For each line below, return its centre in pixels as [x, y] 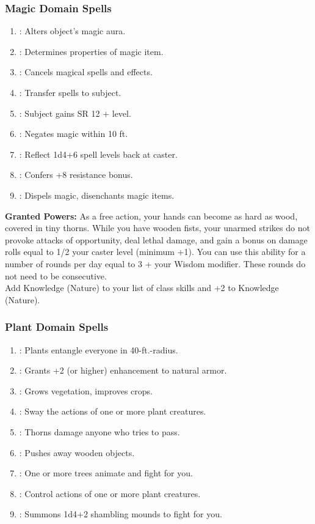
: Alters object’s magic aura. [72, 31]
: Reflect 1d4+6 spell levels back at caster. [98, 154]
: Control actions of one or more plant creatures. [110, 493]
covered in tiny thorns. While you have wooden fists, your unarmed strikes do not [157, 228]
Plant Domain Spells [57, 327]
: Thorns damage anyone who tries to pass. [100, 431]
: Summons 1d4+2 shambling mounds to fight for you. [121, 514]
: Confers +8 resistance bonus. [76, 175]
